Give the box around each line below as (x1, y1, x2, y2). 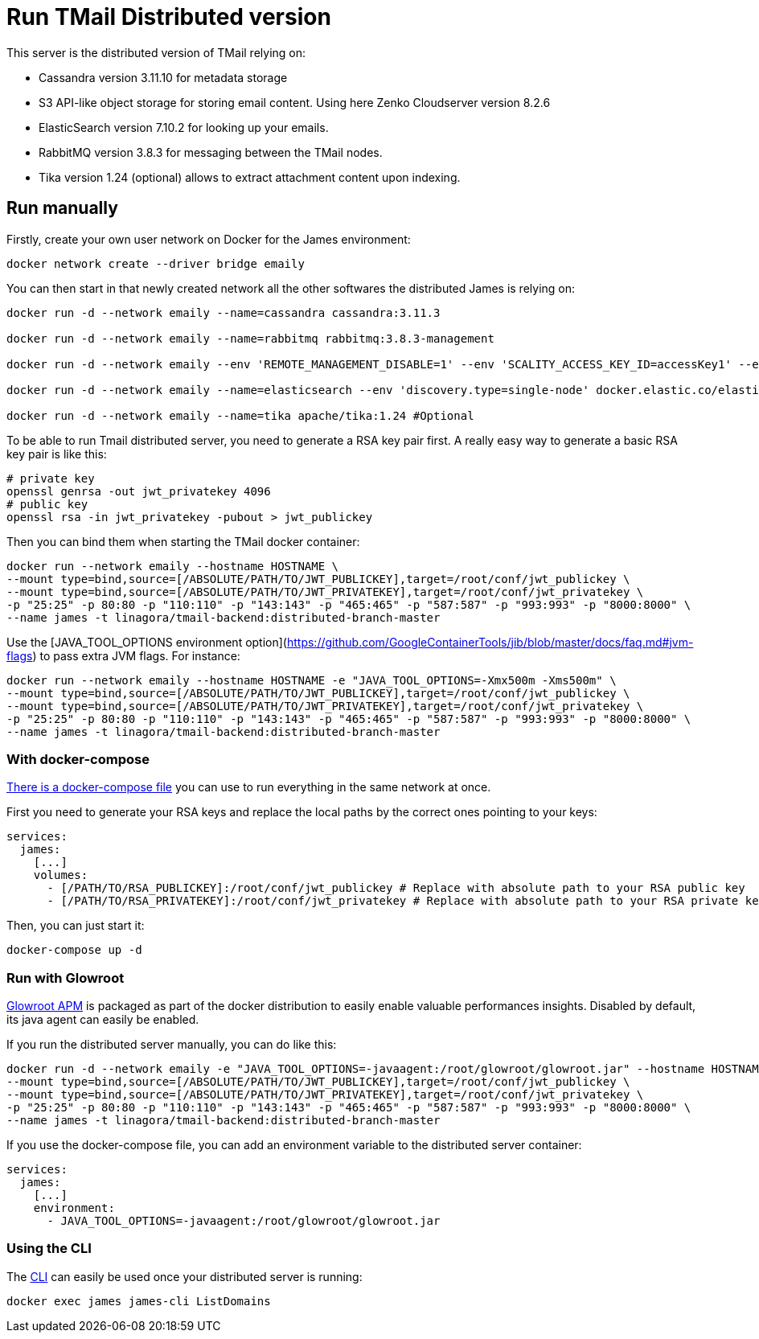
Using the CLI (6, 1240, 92, 1257)
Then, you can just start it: (6, 918, 145, 933)
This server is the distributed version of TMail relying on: (6, 45, 306, 60)
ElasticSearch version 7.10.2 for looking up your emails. (39, 120, 329, 134)
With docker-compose (6, 750, 150, 767)
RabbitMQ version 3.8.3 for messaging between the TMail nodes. (39, 145, 383, 159)
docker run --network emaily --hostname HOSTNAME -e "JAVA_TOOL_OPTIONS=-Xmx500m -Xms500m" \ (6, 673, 617, 687)
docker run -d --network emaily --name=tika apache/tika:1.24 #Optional (6, 409, 474, 422)
